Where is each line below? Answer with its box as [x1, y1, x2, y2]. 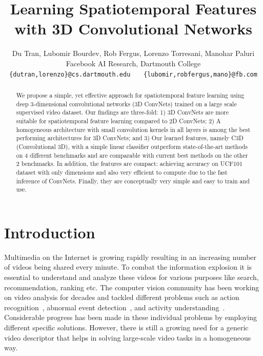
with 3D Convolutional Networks [14, 18, 253, 39]
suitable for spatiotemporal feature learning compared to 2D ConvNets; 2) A [16, 116, 221, 125]
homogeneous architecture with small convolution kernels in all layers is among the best [16, 125, 251, 134]
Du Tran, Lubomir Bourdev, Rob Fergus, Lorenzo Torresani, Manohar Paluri [12, 48, 255, 59]
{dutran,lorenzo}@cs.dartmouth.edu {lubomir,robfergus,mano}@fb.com [9, 70, 257, 78]
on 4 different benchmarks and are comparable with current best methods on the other [16, 151, 248, 159]
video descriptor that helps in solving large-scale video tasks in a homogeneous [4, 332, 251, 343]
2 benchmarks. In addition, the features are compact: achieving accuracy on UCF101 [16, 159, 242, 168]
